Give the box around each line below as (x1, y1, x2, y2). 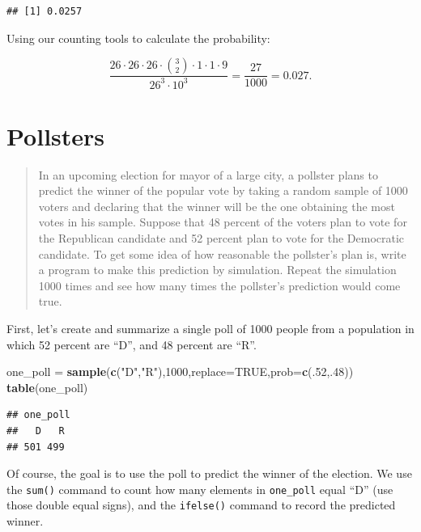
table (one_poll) (6, 378, 88, 395)
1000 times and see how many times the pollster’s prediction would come (38, 277, 401, 293)
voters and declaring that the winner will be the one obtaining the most (38, 197, 395, 214)
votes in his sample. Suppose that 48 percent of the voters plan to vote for (38, 213, 407, 230)
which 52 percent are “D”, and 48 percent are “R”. (6, 336, 257, 353)
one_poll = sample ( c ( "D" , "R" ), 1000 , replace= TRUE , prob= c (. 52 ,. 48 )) (6, 363, 354, 380)
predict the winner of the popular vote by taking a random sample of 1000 (38, 182, 408, 199)
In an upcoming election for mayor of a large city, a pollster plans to (38, 166, 378, 183)
